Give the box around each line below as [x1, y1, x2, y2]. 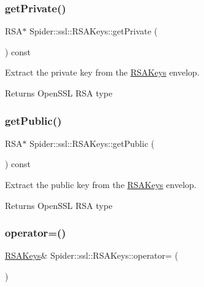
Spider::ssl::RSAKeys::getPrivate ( [29, 25, 158, 37]
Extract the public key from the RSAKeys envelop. [5, 178, 197, 191]
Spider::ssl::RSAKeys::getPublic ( [29, 136, 154, 149]
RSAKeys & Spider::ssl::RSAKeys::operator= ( [5, 249, 178, 262]
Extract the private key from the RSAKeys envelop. [5, 66, 200, 79]
